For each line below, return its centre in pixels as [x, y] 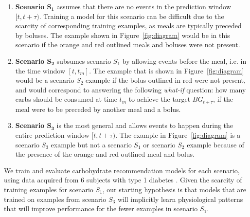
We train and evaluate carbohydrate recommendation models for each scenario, [122, 170]
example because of [216, 144]
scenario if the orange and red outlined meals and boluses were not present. [128, 45]
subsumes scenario [84, 61]
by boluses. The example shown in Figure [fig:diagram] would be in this [123, 35]
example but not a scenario [91, 144]
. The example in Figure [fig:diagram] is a [178, 135]
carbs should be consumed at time [66, 99]
